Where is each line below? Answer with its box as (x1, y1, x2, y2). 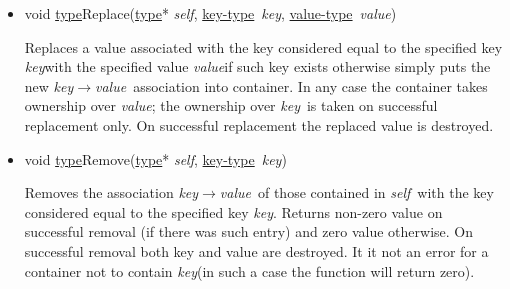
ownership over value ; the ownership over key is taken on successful (24, 95, 438, 116)
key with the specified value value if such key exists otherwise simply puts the (24, 56, 491, 77)
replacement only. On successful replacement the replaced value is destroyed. (24, 114, 494, 135)
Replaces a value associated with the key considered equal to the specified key (24, 36, 503, 57)
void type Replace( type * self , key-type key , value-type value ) (24, 3, 397, 23)
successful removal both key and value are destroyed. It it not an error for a (24, 240, 489, 261)
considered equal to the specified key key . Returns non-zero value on (24, 201, 443, 222)
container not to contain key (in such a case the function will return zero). (24, 260, 475, 281)
